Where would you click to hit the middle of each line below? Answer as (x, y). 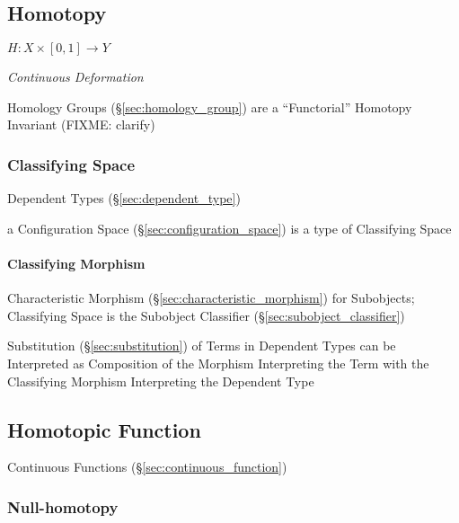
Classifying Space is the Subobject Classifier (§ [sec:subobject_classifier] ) (206, 315)
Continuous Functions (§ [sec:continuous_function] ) (147, 467)
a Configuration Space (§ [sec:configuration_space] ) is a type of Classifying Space (229, 228)
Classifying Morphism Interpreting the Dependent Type (161, 381)
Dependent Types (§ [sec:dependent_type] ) (124, 198)
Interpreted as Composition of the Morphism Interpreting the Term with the (218, 363)
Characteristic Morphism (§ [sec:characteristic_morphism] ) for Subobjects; (211, 298)
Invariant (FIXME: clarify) (81, 124)
